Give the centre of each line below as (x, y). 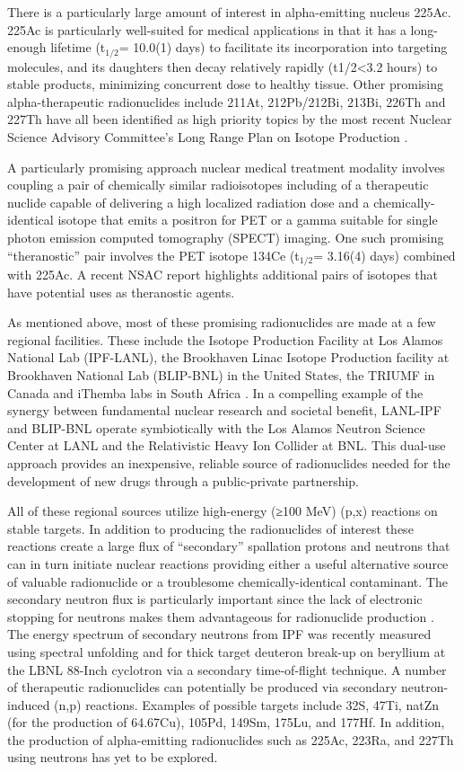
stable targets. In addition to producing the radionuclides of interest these (210, 528)
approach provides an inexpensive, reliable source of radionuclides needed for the (229, 462)
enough (27, 47)
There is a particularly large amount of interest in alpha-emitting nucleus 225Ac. (229, 12)
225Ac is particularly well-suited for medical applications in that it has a (207, 29)
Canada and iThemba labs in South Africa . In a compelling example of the (215, 392)
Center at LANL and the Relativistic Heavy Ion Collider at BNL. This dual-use (227, 445)
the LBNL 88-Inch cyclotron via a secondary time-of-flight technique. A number (227, 669)
